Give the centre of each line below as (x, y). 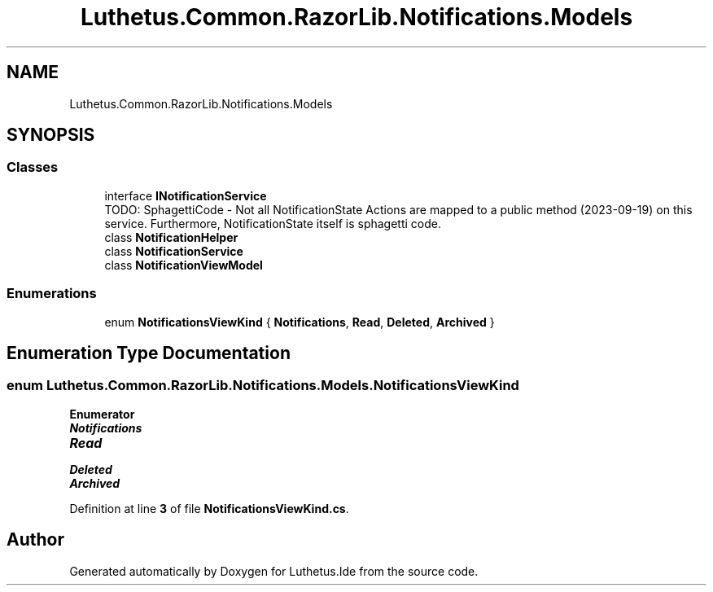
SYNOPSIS (51, 135)
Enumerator (102, 414)
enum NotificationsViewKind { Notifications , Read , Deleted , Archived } (300, 322)
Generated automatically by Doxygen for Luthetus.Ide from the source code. (274, 571)
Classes (33, 167)
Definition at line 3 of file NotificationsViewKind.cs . (209, 508)
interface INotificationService (186, 195)
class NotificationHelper (171, 237)
